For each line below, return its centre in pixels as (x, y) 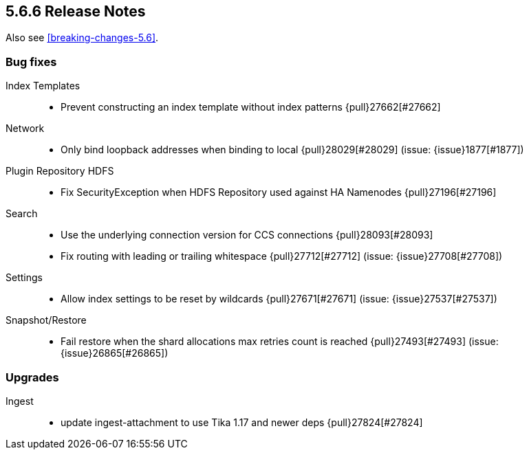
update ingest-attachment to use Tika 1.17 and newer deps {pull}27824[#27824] (242, 422)
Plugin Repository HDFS (60, 171)
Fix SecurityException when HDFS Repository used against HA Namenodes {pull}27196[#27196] (279, 192)
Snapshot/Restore (46, 320)
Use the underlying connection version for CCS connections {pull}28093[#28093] (247, 235)
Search (22, 214)
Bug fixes (31, 62)
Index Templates (43, 86)
